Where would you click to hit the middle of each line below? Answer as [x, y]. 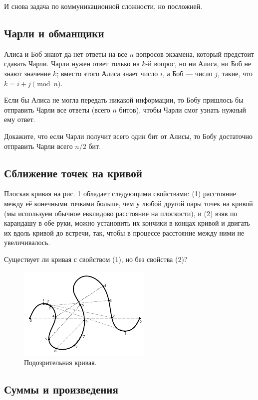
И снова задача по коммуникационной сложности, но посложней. [103, 6]
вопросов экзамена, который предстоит [195, 54]
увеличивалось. [27, 242]
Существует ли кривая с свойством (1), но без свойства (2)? [96, 259]
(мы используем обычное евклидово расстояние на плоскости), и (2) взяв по [121, 213]
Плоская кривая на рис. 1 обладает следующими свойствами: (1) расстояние [120, 194]
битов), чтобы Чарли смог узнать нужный [183, 109]
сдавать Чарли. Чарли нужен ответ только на [72, 64]
